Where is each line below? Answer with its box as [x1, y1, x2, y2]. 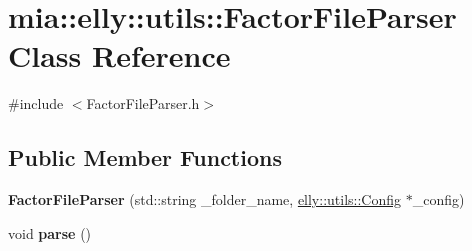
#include [8, 93, 64, 114]
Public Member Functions [8, 142, 282, 173]
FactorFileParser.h [86, 93, 200, 114]
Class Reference [8, 35, 231, 76]
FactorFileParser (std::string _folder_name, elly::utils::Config [8, 189, 402, 210]
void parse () [8, 222, 92, 243]
